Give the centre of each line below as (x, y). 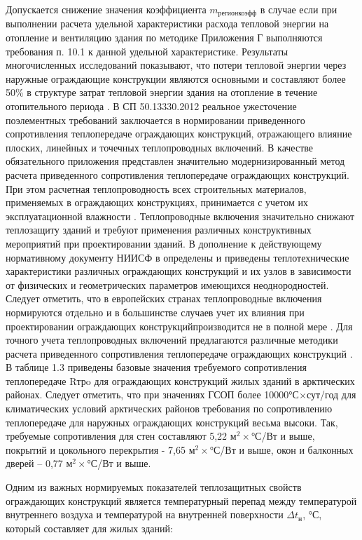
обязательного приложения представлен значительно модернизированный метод (175, 161)
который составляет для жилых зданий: (89, 528)
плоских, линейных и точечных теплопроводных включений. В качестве (159, 147)
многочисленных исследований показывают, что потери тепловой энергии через (176, 65)
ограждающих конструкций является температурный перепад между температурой (181, 500)
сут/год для (331, 394)
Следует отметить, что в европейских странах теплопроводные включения (164, 298)
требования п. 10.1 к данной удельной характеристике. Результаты (147, 51)
